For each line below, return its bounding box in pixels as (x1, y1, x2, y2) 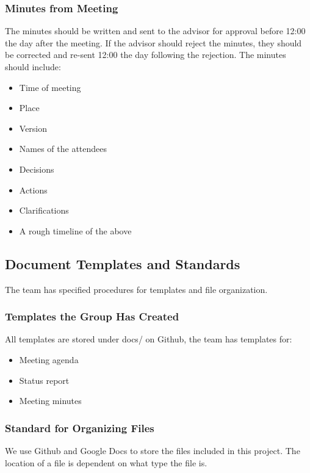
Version (19, 121, 48, 134)
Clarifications (19, 204, 69, 217)
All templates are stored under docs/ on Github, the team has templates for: (5, 333, 292, 345)
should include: (5, 60, 61, 73)
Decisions (19, 162, 54, 175)
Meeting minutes (19, 394, 82, 407)
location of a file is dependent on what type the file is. (5, 456, 207, 469)
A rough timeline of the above (19, 224, 132, 237)
